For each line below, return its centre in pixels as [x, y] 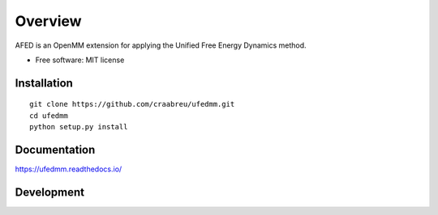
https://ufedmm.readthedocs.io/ [69, 169]
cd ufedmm [49, 116]
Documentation [55, 150]
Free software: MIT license [80, 60]
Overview [48, 21]
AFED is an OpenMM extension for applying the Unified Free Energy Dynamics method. [161, 45]
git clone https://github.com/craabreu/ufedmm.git [132, 104]
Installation [44, 83]
